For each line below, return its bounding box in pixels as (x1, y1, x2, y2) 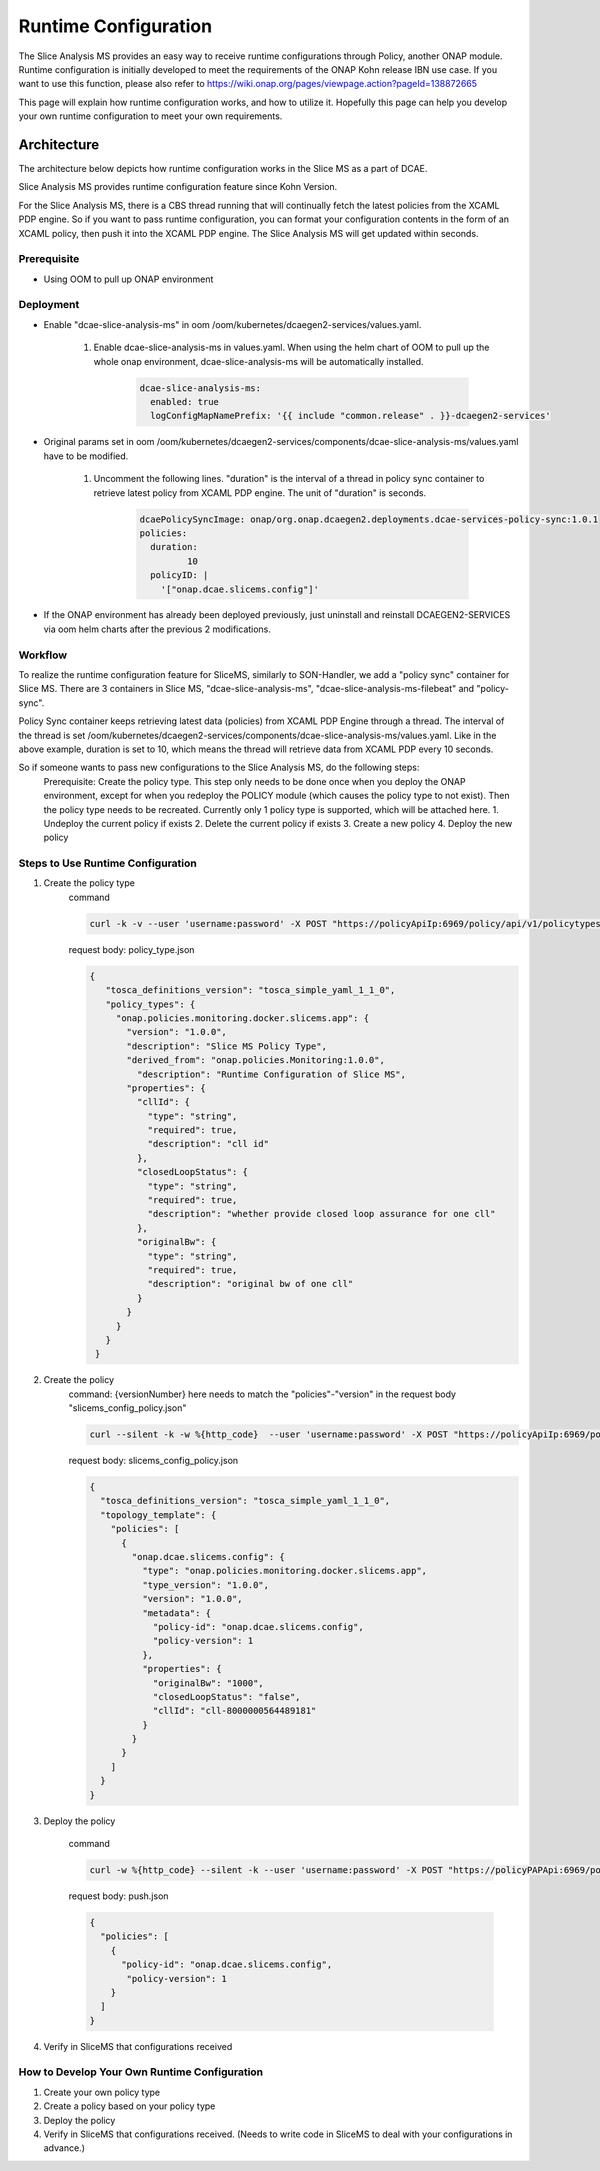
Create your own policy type (43, 2086, 160, 2098)
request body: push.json (68, 1890, 169, 1902)
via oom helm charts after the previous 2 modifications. (43, 623, 272, 635)
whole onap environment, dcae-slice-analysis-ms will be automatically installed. (93, 355, 424, 367)
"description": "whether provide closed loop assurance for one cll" (147, 1208, 496, 1220)
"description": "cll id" (147, 1138, 270, 1150)
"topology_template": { (100, 1509, 217, 1520)
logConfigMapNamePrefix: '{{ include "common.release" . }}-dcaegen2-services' (150, 410, 552, 422)
